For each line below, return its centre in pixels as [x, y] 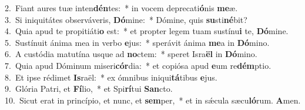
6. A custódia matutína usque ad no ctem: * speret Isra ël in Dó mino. [131, 54]
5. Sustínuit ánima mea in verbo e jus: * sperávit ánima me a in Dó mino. [137, 42]
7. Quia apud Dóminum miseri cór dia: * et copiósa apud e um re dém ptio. [138, 65]
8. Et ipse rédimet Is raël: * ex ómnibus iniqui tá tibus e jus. [111, 77]
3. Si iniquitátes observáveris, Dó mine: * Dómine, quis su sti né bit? [126, 19]
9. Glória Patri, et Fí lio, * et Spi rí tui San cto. [89, 89]
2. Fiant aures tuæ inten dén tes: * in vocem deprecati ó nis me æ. [121, 8]
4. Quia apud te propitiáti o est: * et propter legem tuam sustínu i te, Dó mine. [147, 31]
